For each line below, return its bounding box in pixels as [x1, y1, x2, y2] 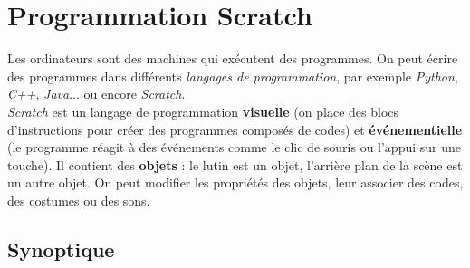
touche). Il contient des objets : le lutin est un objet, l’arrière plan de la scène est [7, 155, 463, 174]
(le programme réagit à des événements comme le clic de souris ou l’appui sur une [7, 138, 462, 157]
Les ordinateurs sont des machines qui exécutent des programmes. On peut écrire [7, 49, 458, 68]
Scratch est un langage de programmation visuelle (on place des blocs [7, 101, 399, 120]
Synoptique [7, 234, 115, 263]
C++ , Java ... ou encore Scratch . [7, 84, 186, 103]
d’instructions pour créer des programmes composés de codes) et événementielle [7, 120, 463, 139]
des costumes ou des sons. [7, 190, 150, 209]
